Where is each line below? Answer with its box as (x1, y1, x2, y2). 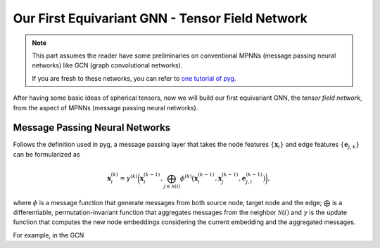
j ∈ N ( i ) (163, 183, 181, 190)
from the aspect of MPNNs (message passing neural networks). (13, 103, 198, 112)
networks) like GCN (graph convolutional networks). (32, 61, 183, 70)
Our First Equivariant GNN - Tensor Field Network (13, 11, 308, 26)
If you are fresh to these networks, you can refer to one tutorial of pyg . (32, 74, 236, 82)
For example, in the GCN (13, 230, 84, 239)
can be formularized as (13, 150, 80, 158)
